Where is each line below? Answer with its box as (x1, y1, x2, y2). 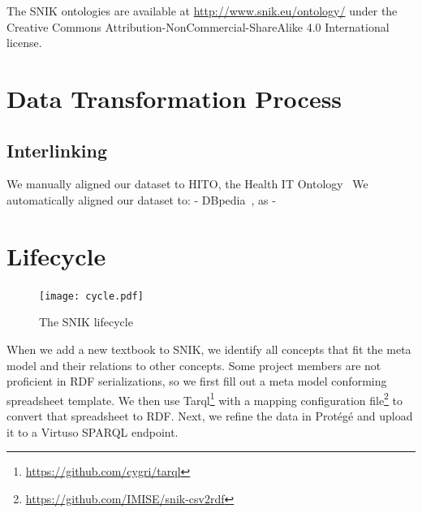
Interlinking (6, 137, 108, 162)
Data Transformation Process (6, 81, 342, 114)
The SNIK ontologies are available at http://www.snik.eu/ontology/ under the (6, 2, 398, 19)
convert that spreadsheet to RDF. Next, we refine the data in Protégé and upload (6, 407, 413, 424)
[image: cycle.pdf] (39, 290, 144, 302)
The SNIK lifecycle (39, 313, 133, 330)
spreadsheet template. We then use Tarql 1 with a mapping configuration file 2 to (6, 389, 403, 408)
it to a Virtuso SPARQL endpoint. (6, 423, 179, 440)
